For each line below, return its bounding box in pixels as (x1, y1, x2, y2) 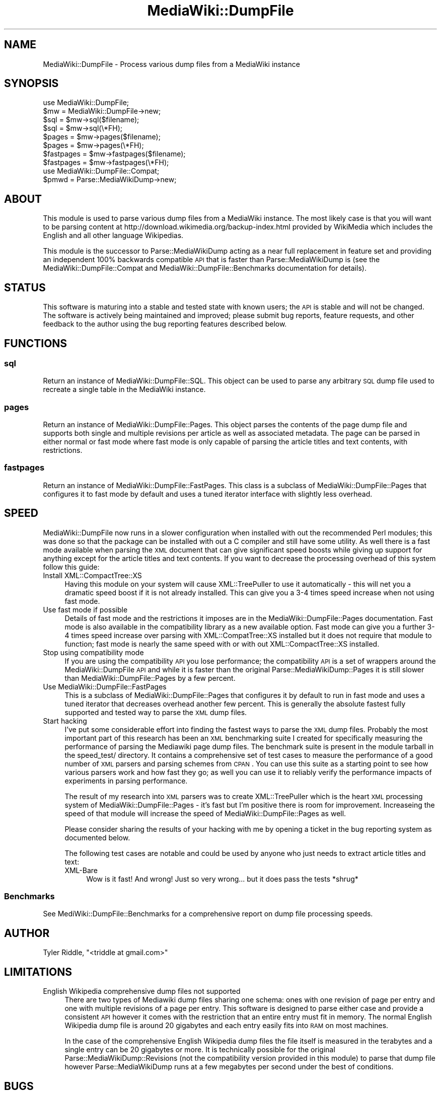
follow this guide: (43, 562, 100, 571)
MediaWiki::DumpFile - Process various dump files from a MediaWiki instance (43, 59, 300, 68)
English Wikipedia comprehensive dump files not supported (43, 987, 241, 996)
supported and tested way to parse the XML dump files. (64, 708, 247, 717)
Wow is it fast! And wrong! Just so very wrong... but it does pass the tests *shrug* (86, 874, 358, 883)
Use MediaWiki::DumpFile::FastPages (43, 682, 167, 691)
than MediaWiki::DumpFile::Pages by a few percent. (64, 673, 236, 682)
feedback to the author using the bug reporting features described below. (43, 320, 287, 329)
